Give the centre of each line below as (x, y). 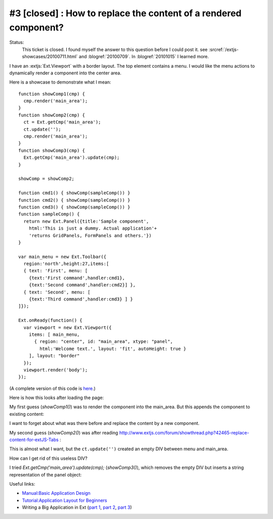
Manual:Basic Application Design (56, 493)
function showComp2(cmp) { (52, 115)
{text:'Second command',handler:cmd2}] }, (82, 285)
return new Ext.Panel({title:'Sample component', (86, 221)
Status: (17, 42)
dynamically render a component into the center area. (65, 73)
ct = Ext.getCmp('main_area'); (62, 122)
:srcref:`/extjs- (223, 49)
